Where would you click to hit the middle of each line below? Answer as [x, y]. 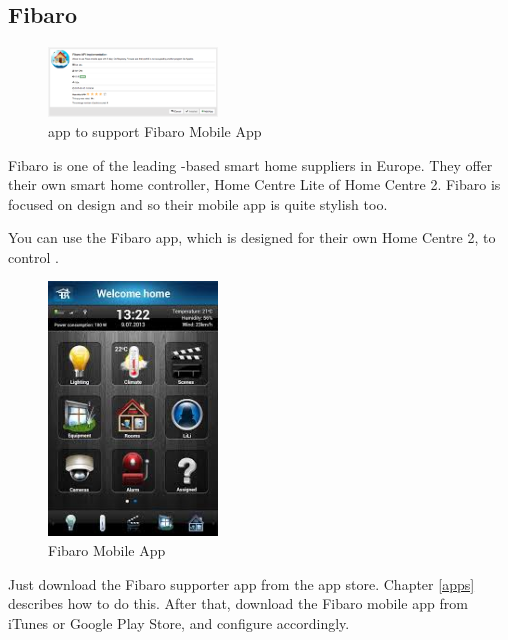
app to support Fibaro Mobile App [155, 130]
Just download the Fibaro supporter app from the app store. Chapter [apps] [241, 583]
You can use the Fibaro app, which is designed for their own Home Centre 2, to [252, 237]
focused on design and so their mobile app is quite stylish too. [198, 203]
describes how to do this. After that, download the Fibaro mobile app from [238, 603]
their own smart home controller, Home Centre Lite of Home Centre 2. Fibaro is [254, 184]
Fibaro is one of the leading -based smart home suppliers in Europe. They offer [250, 164]
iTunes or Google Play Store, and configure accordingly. [179, 622]
